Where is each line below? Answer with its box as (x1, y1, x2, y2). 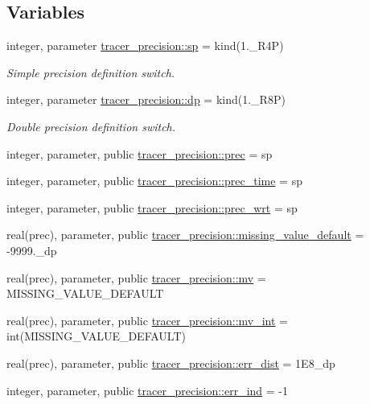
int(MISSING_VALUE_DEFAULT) (6, 328, 186, 344)
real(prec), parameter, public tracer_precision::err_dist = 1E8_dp (6, 354, 335, 371)
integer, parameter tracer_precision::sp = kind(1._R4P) (6, 37, 284, 54)
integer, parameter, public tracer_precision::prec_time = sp (6, 172, 302, 189)
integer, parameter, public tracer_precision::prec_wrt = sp (6, 199, 298, 216)
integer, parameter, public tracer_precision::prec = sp (6, 145, 273, 162)
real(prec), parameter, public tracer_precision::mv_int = (6, 311, 289, 328)
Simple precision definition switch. (6, 64, 175, 80)
